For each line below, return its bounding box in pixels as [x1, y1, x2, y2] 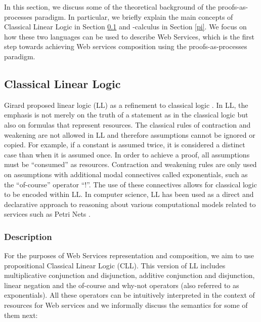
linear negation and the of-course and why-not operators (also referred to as [4, 279, 239, 290]
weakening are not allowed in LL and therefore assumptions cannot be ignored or [4, 129, 255, 140]
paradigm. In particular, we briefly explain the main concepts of [34, 11, 233, 22]
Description [4, 230, 52, 243]
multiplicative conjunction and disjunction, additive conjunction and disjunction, [4, 270, 255, 280]
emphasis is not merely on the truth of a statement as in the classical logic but [4, 109, 248, 120]
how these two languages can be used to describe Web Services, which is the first [4, 31, 254, 42]
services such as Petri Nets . [4, 209, 91, 219]
